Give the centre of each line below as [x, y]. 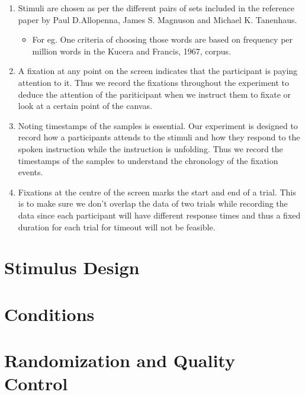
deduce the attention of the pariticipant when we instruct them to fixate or [155, 94]
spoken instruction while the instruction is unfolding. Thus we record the [150, 148]
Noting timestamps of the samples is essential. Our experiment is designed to [158, 125]
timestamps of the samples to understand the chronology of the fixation [148, 160]
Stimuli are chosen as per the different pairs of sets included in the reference [156, 8]
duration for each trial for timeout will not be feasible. [117, 227]
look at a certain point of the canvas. [85, 106]
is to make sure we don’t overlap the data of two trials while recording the [153, 203]
